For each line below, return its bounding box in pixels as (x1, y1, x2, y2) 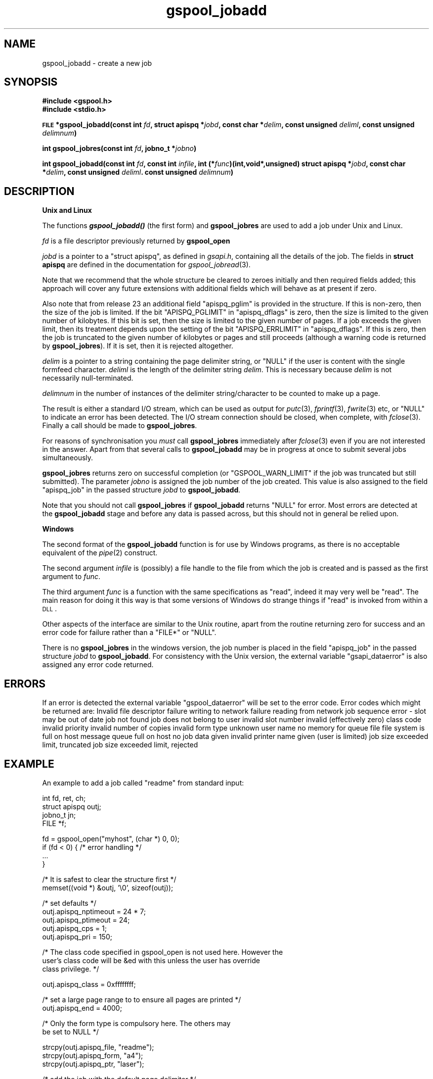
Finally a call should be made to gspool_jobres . (42, 421, 197, 430)
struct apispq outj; (42, 802, 101, 811)
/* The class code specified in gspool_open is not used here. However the (42, 947, 283, 956)
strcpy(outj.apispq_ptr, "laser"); (42, 1059, 144, 1068)
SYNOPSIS (4, 76, 58, 89)
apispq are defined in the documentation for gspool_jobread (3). (42, 260, 251, 269)
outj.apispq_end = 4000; (42, 1003, 122, 1012)
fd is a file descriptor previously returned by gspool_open (42, 237, 230, 245)
